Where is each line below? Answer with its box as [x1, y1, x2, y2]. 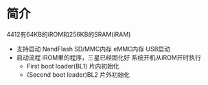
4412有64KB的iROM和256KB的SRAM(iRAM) [6, 30, 131, 38]
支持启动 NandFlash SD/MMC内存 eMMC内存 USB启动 [16, 45, 171, 53]
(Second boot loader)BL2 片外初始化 [26, 70, 130, 79]
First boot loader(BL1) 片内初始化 [26, 62, 119, 70]
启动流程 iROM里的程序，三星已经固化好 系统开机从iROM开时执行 [16, 53, 202, 62]
